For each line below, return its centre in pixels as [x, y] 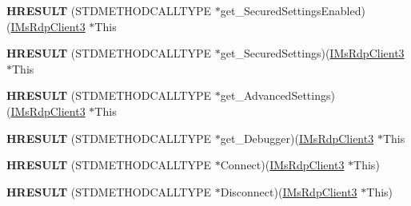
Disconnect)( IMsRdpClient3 [289, 191]
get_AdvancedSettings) [277, 95]
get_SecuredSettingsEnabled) [293, 10]
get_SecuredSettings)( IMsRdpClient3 [312, 53]
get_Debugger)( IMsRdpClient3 [297, 138]
